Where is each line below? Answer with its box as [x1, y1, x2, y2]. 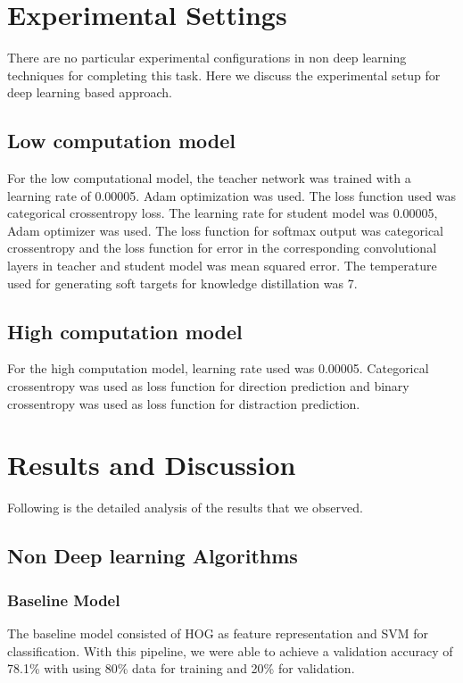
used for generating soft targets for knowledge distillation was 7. [7, 273, 358, 292]
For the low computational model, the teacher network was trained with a [7, 169, 411, 187]
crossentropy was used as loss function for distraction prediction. [7, 394, 360, 412]
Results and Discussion [7, 446, 296, 483]
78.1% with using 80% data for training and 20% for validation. [7, 659, 355, 678]
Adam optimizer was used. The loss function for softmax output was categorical [7, 221, 443, 239]
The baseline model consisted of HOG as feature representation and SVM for [7, 623, 428, 642]
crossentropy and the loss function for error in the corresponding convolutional [7, 238, 437, 257]
